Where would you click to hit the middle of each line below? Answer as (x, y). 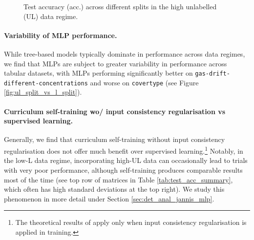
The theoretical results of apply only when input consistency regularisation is (131, 222)
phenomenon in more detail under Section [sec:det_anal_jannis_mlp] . (109, 198)
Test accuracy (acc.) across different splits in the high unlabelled (120, 6)
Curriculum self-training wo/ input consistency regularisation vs (115, 111)
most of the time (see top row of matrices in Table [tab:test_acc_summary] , (118, 179)
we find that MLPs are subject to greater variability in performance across (116, 63)
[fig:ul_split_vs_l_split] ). (43, 92)
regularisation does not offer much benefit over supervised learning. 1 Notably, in (124, 150)
